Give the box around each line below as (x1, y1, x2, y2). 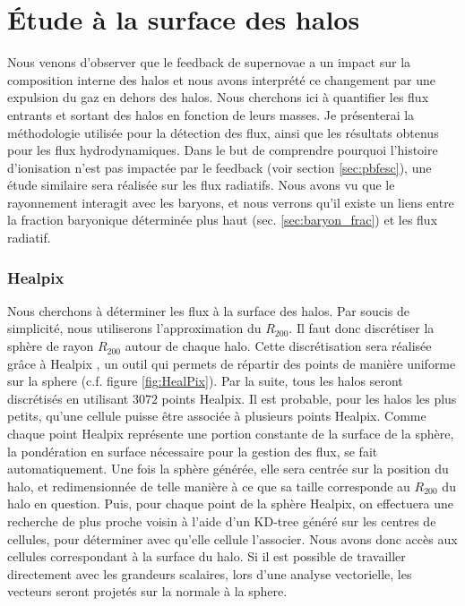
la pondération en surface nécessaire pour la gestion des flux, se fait (7, 441, 378, 460)
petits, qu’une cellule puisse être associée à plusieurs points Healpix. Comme (7, 406, 426, 425)
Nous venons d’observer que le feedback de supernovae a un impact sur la (7, 53, 411, 72)
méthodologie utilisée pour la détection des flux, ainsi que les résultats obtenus (7, 123, 439, 141)
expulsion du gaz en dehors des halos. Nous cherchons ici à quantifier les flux (7, 88, 429, 107)
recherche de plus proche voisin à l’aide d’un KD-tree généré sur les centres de (7, 512, 436, 530)
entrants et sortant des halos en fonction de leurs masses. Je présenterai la (7, 105, 415, 124)
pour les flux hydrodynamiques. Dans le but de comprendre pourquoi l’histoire (7, 141, 438, 159)
